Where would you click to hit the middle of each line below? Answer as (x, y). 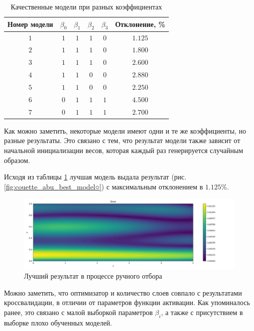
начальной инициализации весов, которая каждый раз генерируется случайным (124, 150)
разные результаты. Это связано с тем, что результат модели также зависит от (122, 140)
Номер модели (30, 24)
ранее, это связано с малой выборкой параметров (78, 312)
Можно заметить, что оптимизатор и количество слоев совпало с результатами (123, 292)
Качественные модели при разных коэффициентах (86, 6)
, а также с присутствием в (202, 312)
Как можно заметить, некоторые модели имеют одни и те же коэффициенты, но (125, 130)
